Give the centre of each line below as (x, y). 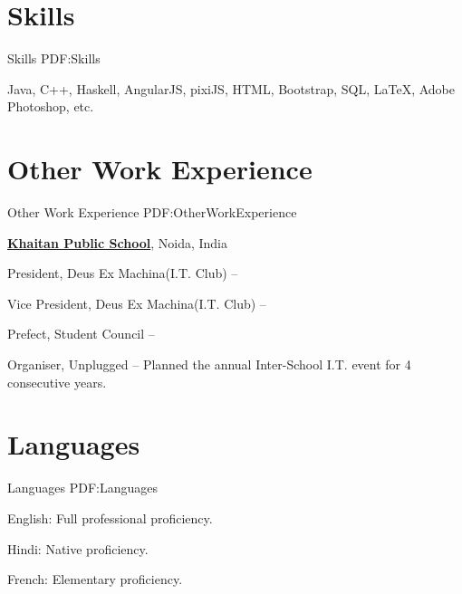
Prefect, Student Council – (81, 334)
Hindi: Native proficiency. (78, 548)
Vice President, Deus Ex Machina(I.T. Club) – (137, 303)
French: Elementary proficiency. (95, 579)
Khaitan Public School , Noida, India (118, 242)
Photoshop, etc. (51, 106)
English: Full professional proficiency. (110, 517)
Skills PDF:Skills (54, 58)
